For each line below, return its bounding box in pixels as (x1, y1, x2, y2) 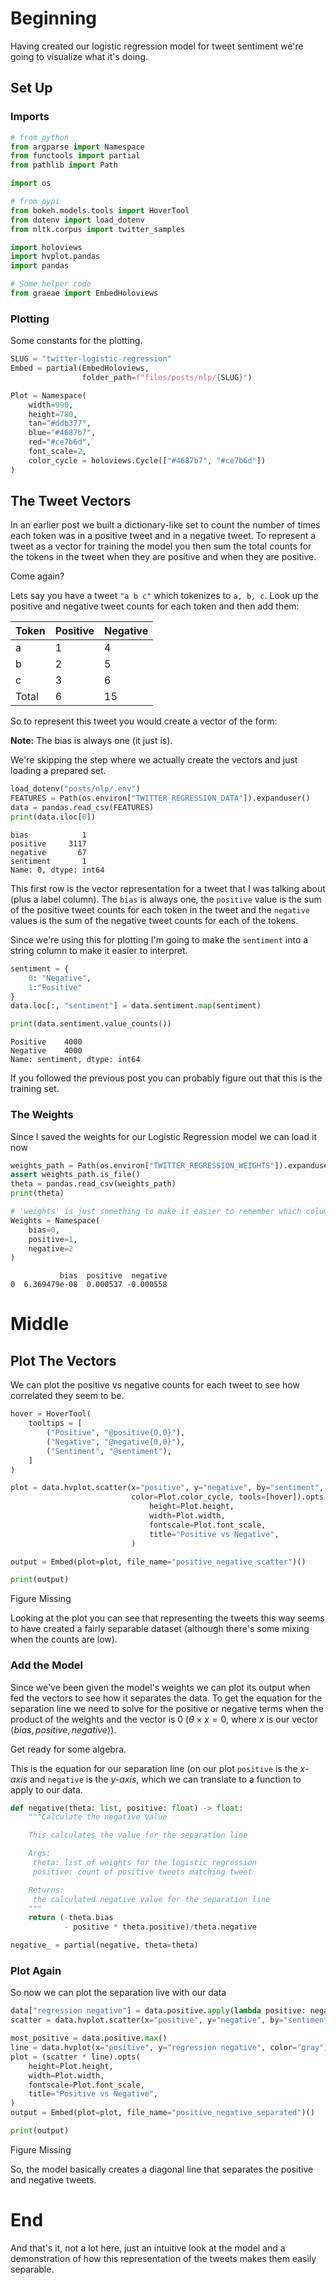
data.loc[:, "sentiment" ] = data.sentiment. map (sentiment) (10, 1001, 262, 1011)
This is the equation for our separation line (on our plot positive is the (10, 1762, 298, 1774)
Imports (10, 110, 50, 124)
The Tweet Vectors (10, 493, 132, 510)
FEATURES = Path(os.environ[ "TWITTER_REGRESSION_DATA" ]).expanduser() (10, 793, 311, 804)
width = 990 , (28, 400, 74, 410)
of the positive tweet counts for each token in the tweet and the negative (10, 903, 311, 916)
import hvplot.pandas (10, 252, 101, 262)
